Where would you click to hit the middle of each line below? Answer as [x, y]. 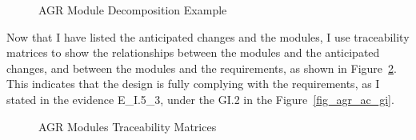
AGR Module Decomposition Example [133, 10]
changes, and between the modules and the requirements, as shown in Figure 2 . [202, 68]
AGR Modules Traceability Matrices [128, 126]
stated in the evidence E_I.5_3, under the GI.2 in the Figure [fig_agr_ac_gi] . [200, 99]
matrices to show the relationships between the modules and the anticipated [193, 52]
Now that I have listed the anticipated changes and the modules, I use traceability [208, 36]
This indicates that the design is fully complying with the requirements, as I [193, 84]
